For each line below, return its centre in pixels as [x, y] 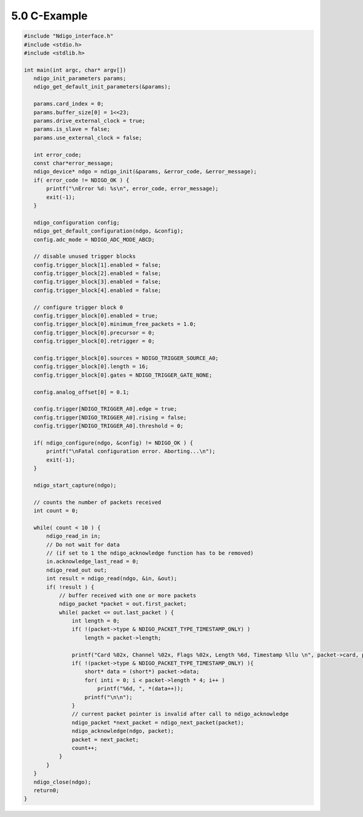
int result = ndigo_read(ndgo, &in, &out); [112, 579]
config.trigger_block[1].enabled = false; [97, 265]
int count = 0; [56, 511]
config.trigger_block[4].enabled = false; [97, 290]
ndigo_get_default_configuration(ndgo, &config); [109, 231]
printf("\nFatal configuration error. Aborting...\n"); [131, 451]
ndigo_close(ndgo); [62, 782]
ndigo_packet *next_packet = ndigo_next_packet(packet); [158, 723]
